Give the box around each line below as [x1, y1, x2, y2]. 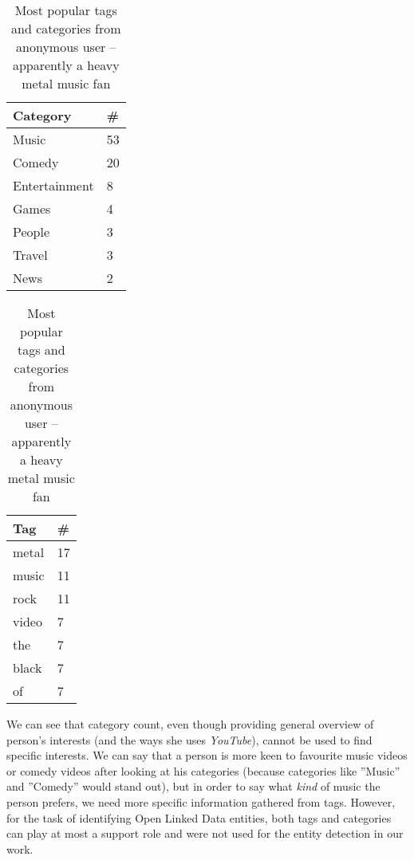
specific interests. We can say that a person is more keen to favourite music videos [6, 747, 408, 764]
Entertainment [13, 176, 94, 194]
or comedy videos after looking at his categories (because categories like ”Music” [6, 762, 400, 779]
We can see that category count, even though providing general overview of [6, 716, 374, 732]
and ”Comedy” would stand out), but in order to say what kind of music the [6, 778, 380, 795]
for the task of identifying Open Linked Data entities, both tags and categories [6, 809, 392, 826]
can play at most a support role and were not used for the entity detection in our [6, 825, 404, 842]
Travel [13, 245, 48, 264]
